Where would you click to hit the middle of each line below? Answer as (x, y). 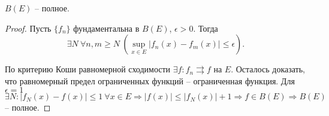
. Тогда (206, 28)
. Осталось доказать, (268, 69)
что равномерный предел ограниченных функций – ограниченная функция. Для (150, 80)
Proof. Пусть (28, 28)
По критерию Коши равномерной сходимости (88, 69)
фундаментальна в (106, 28)
